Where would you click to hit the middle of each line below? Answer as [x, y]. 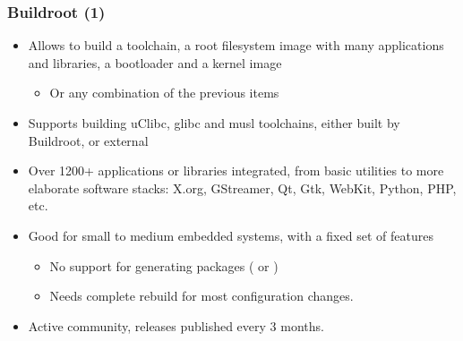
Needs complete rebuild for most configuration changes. [201, 296]
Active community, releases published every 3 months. [176, 325]
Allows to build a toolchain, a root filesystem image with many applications [236, 45]
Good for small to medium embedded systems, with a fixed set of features [231, 235]
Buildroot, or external [88, 140]
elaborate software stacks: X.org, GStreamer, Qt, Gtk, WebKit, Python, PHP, [242, 188]
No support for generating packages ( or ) [164, 265]
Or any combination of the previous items [164, 93]
